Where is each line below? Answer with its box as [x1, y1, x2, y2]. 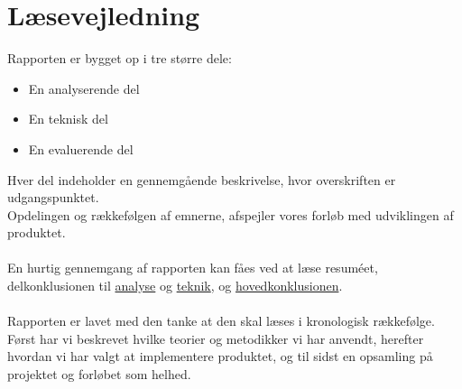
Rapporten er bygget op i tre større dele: [7, 49, 232, 68]
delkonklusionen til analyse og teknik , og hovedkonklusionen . [7, 276, 343, 295]
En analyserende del [28, 79, 140, 97]
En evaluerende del [28, 139, 134, 158]
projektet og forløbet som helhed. [7, 365, 191, 384]
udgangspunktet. [7, 188, 99, 207]
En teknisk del [28, 109, 108, 128]
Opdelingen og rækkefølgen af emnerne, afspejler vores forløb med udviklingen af [7, 205, 454, 224]
